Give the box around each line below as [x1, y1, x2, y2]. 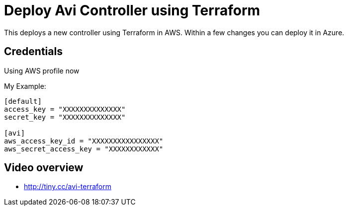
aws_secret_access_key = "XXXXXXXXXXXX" [4, 144, 164, 153]
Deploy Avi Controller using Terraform [4, 2, 261, 19]
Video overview [4, 161, 84, 174]
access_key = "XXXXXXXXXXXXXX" [4, 105, 126, 113]
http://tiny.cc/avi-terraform [24, 182, 111, 191]
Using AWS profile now [4, 66, 80, 75]
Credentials [4, 45, 63, 58]
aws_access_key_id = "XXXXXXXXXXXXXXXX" [4, 137, 164, 145]
